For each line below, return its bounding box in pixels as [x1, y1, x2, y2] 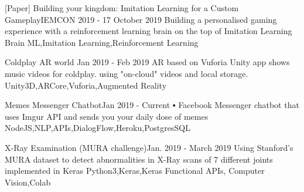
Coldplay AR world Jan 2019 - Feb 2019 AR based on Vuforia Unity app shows [5, 56, 290, 68]
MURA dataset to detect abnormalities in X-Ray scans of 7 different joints [5, 153, 273, 165]
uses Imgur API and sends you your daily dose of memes [5, 110, 209, 122]
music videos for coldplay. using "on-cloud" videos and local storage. [5, 67, 248, 79]
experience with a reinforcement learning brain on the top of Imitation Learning [5, 25, 292, 37]
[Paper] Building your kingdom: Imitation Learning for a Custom [5, 2, 239, 14]
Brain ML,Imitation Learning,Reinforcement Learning [5, 36, 199, 48]
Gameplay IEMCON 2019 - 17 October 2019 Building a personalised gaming [5, 13, 277, 25]
